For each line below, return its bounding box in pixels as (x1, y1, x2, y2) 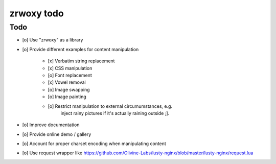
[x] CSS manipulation (48, 65, 93, 71)
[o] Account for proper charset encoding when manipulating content (22, 140, 166, 147)
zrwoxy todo (9, 8, 64, 19)
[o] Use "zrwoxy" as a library (22, 37, 83, 43)
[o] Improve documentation (22, 122, 80, 128)
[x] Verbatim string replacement (48, 58, 115, 64)
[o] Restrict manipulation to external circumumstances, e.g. (48, 103, 173, 109)
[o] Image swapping (48, 86, 90, 92)
